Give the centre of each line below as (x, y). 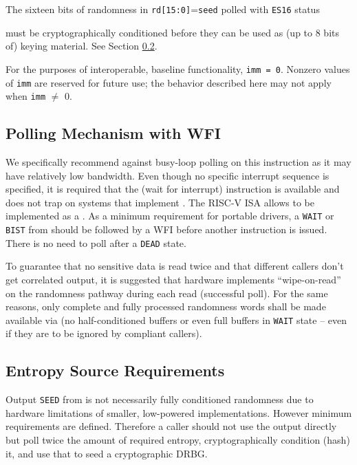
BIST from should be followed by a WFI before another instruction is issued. (166, 229)
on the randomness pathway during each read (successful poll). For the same (167, 293)
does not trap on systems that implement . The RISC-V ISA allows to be (160, 202)
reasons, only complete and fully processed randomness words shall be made (166, 306)
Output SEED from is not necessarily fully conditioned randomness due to (160, 399)
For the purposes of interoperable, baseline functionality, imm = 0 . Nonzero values (178, 68)
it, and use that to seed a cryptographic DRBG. (107, 453)
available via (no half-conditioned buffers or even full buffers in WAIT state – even (176, 320)
